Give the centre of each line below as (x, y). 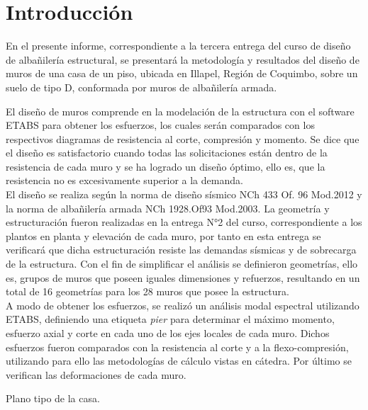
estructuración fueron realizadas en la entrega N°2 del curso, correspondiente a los (184, 222)
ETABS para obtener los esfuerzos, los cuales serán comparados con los (160, 125)
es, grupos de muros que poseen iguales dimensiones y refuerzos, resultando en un (183, 277)
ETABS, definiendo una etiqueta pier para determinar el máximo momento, (170, 319)
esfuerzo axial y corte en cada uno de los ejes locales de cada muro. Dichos (168, 333)
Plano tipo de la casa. (53, 398)
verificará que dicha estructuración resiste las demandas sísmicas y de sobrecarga (181, 250)
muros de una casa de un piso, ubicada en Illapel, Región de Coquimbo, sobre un (182, 73)
